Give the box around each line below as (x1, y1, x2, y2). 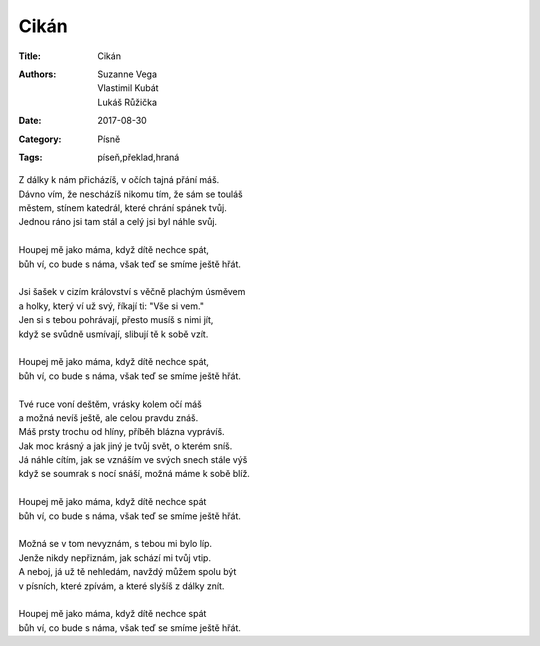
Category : (18, 133, 62, 145)
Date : (18, 115, 42, 127)
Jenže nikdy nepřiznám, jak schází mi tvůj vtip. (18, 551, 212, 564)
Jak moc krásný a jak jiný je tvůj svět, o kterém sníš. (18, 440, 233, 452)
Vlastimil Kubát (97, 82, 159, 94)
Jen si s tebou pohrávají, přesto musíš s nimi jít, (18, 314, 214, 326)
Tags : (18, 151, 43, 163)
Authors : (18, 68, 57, 80)
